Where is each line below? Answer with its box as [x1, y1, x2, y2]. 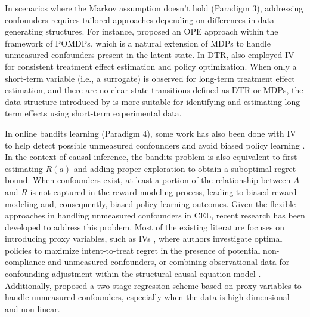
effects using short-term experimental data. [24, 107, 182, 119]
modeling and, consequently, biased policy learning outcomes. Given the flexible [5, 197, 296, 210]
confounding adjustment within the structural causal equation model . [5, 267, 261, 280]
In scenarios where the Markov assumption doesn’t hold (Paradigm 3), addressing [5, 2, 303, 14]
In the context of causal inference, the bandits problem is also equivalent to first [5, 150, 297, 163]
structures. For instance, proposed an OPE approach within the [45, 25, 278, 38]
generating [5, 25, 43, 38]
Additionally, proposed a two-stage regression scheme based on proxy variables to [5, 279, 302, 291]
